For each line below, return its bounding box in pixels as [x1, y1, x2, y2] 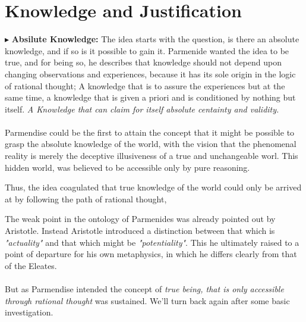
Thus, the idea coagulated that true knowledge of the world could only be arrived [5, 181, 302, 193]
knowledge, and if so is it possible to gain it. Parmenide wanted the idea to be [5, 44, 289, 57]
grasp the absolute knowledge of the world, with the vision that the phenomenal [5, 137, 296, 150]
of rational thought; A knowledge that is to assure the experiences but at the [5, 79, 285, 92]
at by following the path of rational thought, [5, 192, 167, 205]
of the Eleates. [5, 259, 57, 271]
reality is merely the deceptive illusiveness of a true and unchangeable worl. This [5, 149, 298, 162]
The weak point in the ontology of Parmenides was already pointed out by [5, 212, 276, 225]
